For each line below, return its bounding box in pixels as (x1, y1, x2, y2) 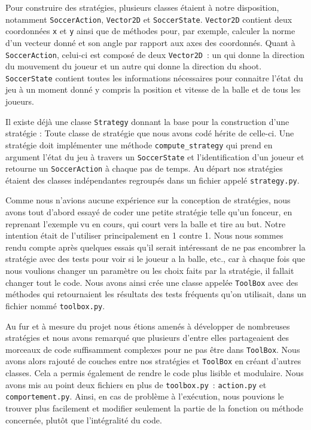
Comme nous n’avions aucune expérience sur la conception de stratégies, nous (5, 194, 291, 206)
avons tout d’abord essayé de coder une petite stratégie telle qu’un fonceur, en (5, 206, 292, 218)
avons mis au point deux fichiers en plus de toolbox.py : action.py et (5, 378, 267, 391)
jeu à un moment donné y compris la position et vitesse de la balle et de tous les (5, 83, 301, 96)
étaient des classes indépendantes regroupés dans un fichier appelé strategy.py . (5, 173, 300, 186)
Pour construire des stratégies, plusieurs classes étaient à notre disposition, (5, 1, 279, 13)
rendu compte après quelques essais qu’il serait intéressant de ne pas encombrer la (5, 240, 306, 253)
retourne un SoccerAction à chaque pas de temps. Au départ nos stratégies (5, 162, 283, 175)
